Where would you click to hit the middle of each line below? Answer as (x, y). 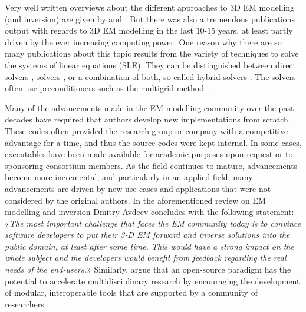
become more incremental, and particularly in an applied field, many (129, 177)
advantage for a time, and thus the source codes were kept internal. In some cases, (153, 142)
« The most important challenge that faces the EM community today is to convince (153, 223)
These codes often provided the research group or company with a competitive (147, 130)
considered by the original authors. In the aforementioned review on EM (135, 200)
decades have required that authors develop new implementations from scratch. (148, 119)
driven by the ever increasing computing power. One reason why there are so (143, 42)
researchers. (26, 303)
